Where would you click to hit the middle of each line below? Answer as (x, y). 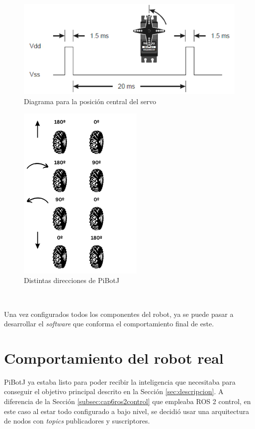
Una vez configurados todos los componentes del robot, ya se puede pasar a (119, 314)
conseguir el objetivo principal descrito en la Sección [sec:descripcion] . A (114, 391)
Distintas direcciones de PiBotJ (72, 280)
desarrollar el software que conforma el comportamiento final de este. (109, 324)
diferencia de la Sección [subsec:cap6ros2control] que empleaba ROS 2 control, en (127, 401)
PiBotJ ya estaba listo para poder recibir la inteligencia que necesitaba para (120, 381)
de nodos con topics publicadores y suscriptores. (77, 421)
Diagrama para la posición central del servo (90, 101)
